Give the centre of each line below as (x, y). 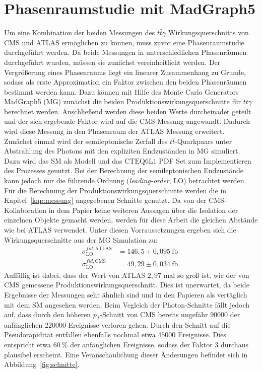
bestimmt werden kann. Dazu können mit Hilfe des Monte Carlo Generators (121, 91)
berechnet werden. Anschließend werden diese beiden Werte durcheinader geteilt (128, 111)
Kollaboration (25, 210)
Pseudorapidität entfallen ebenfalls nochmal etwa (80, 334)
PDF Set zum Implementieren (205, 160)
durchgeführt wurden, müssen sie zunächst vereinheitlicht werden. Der (112, 62)
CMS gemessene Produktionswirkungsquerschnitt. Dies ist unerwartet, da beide (127, 285)
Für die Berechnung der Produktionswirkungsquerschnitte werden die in (115, 190)
